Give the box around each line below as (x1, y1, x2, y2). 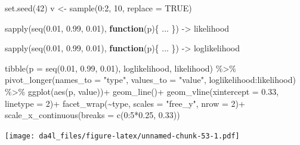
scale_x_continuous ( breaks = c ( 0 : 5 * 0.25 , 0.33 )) (5, 109, 180, 121)
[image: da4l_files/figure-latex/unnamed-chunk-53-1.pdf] (5, 131, 240, 140)
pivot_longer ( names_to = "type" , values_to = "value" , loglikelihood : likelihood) (5, 73, 296, 86)
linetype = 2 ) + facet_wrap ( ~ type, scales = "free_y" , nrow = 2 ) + (5, 97, 245, 109)
